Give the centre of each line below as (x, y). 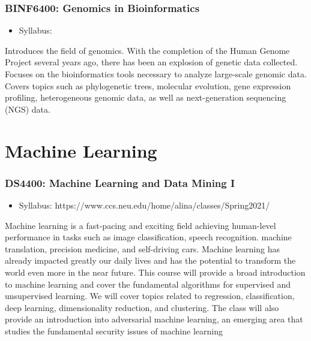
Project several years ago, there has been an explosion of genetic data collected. (151, 62)
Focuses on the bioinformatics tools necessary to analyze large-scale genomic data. (156, 74)
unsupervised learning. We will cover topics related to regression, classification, (150, 296)
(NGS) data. (28, 109)
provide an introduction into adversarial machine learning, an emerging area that (154, 319)
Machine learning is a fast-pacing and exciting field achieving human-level (140, 225)
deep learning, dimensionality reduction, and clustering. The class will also (142, 307)
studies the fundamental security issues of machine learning (114, 331)
